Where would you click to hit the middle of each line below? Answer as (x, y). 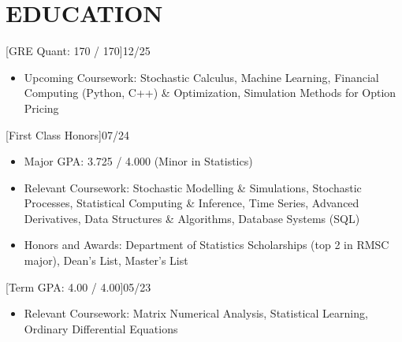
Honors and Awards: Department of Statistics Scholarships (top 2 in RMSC (207, 245)
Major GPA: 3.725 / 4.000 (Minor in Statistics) (138, 161)
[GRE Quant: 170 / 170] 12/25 (78, 51)
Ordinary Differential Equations (101, 328)
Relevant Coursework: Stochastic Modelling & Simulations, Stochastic (193, 187)
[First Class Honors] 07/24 (67, 134)
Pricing (41, 108)
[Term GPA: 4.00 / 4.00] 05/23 (78, 286)
